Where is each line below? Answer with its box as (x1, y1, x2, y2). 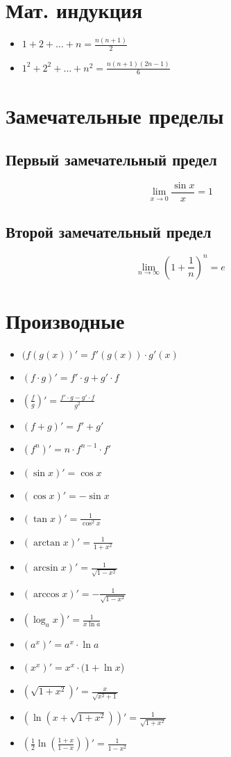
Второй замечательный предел (6, 221, 212, 243)
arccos (33, 589, 60, 599)
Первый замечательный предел (6, 149, 217, 170)
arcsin (33, 563, 58, 573)
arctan (33, 537, 60, 548)
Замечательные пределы (6, 101, 224, 129)
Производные (6, 306, 125, 334)
